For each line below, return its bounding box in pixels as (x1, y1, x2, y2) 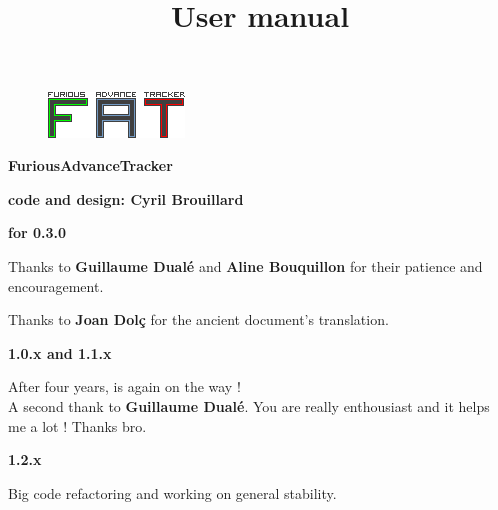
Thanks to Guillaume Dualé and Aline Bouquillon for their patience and (8, 255, 483, 276)
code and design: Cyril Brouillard (8, 188, 244, 209)
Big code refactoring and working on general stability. (8, 482, 337, 503)
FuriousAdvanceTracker (8, 155, 173, 176)
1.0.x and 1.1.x (8, 342, 112, 363)
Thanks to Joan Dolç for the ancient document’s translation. (8, 309, 389, 330)
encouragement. (8, 275, 104, 296)
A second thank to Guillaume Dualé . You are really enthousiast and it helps (8, 395, 490, 416)
